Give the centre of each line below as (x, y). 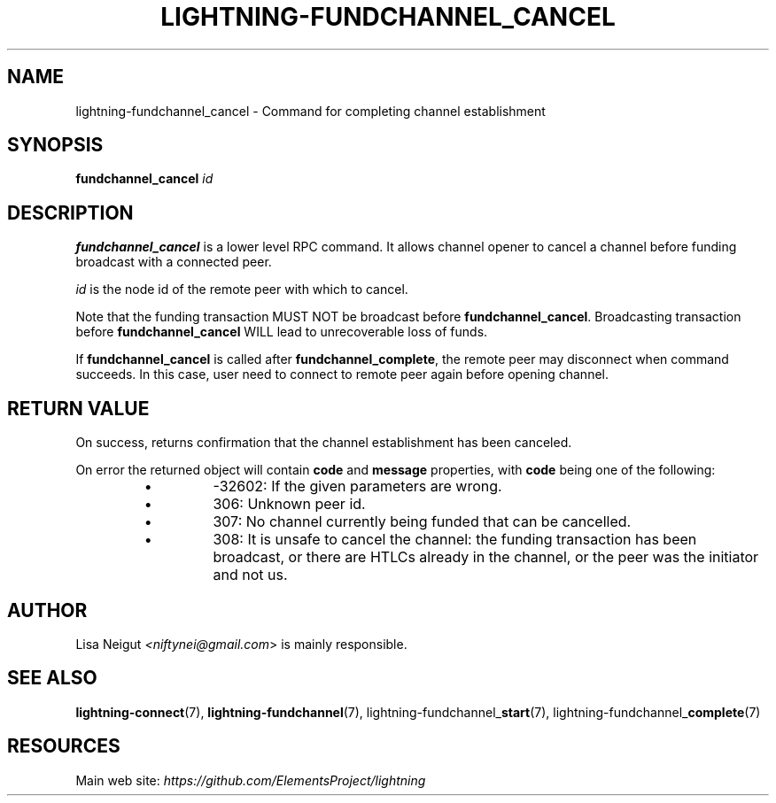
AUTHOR (47, 610)
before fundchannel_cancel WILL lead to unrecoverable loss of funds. (282, 332)
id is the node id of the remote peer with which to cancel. (242, 290)
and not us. (250, 575)
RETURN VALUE (78, 408)
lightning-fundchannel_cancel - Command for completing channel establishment (310, 111)
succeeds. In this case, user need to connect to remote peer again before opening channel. (342, 374)
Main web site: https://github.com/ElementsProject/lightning (251, 780)
